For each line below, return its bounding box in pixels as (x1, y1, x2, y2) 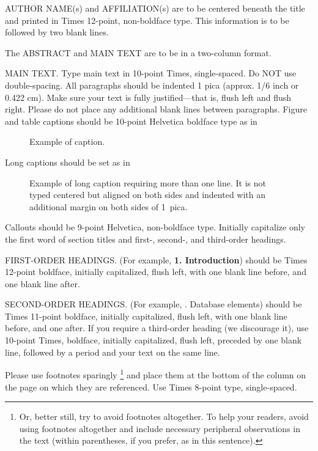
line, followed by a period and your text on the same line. (5, 345, 220, 358)
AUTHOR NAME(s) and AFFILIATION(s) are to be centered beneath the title (5, 2, 305, 14)
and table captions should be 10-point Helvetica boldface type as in (5, 114, 257, 127)
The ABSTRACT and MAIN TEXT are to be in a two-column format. (5, 46, 272, 59)
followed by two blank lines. (5, 26, 109, 38)
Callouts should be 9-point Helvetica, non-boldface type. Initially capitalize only (5, 221, 305, 233)
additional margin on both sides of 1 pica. (29, 200, 188, 213)
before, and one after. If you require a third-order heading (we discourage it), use (5, 321, 309, 334)
